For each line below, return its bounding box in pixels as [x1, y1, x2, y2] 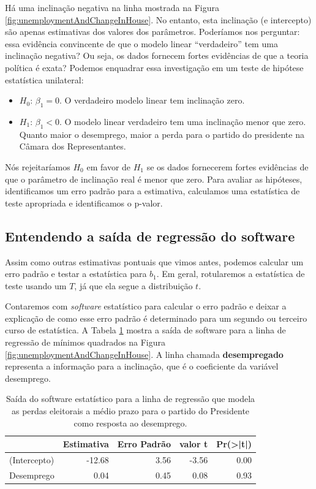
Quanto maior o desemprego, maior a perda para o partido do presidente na [19, 127, 304, 140]
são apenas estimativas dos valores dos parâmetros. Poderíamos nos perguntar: [5, 25, 300, 38]
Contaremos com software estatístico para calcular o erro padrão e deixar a [5, 300, 287, 313]
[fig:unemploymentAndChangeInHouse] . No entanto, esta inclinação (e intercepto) [5, 13, 312, 26]
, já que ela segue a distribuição [74, 279, 193, 292]
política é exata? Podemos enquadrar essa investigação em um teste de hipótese [5, 61, 304, 74]
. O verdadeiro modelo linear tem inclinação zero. [59, 94, 245, 107]
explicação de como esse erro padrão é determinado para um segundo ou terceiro [5, 311, 307, 324]
